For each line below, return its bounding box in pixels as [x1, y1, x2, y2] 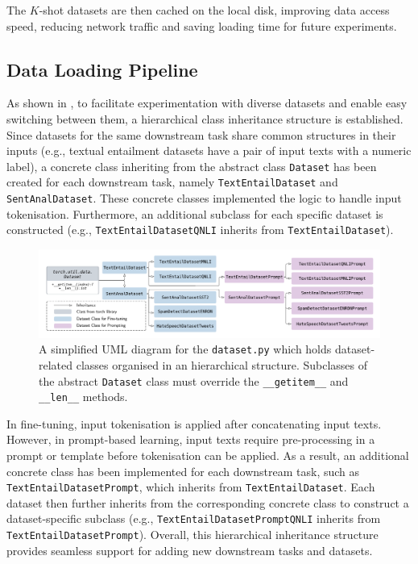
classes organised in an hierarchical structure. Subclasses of [76, 356, 368, 373]
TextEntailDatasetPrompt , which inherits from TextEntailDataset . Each [6, 478, 375, 495]
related [39, 356, 73, 373]
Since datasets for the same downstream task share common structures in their [6, 126, 396, 143]
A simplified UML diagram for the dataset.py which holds [39, 340, 332, 357]
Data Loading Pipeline [6, 56, 198, 81]
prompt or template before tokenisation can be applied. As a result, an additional [6, 447, 409, 464]
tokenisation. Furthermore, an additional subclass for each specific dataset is [6, 205, 383, 222]
